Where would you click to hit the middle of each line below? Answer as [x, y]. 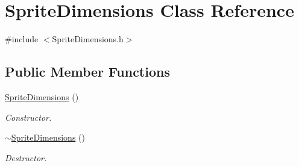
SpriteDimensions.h [88, 39]
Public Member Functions [87, 72]
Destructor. [26, 157]
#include [22, 39]
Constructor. [28, 117]
